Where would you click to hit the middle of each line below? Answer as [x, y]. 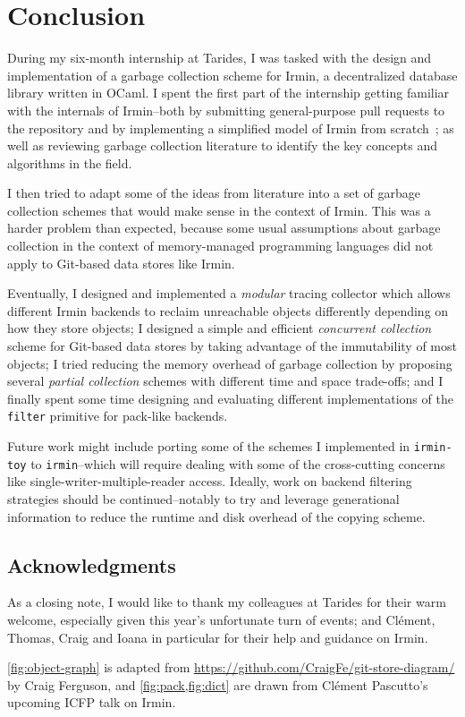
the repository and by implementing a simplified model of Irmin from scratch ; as [231, 128]
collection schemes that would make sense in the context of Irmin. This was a [219, 210]
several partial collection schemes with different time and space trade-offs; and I [225, 381]
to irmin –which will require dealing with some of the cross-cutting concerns [238, 463]
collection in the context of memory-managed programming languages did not [220, 246]
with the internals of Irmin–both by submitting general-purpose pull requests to [226, 110]
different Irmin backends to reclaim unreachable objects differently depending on [228, 310]
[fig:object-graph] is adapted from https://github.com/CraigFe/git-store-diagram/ [231, 667]
